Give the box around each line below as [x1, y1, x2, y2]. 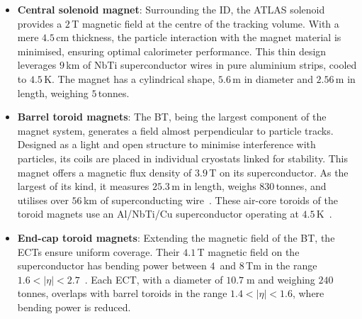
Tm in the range [246, 258, 317, 273]
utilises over [17, 192, 69, 207]
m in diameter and [232, 71, 313, 86]
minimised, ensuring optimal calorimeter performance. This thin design [17, 43, 327, 58]
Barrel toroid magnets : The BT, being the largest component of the [17, 109, 327, 124]
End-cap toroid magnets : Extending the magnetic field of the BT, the [17, 230, 335, 245]
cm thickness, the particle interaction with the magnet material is [56, 30, 341, 45]
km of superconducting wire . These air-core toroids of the [83, 192, 338, 207]
